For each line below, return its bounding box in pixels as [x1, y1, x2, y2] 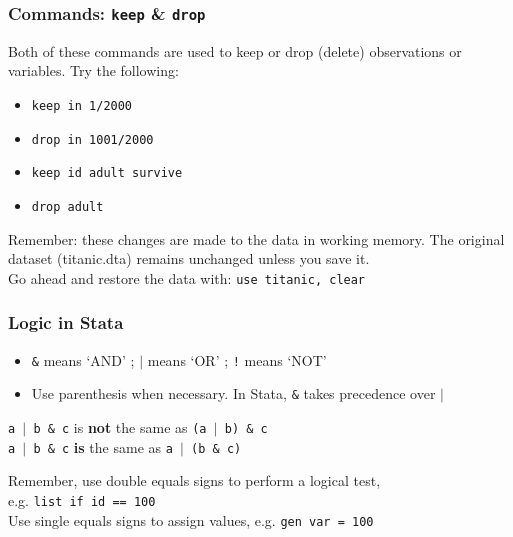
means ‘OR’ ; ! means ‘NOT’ [147, 349, 327, 370]
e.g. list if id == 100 [8, 489, 156, 510]
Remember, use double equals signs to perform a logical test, [8, 470, 381, 491]
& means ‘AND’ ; [31, 349, 135, 370]
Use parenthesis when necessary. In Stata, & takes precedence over [31, 383, 436, 404]
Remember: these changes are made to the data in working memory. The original [8, 228, 505, 249]
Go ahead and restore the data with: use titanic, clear [8, 267, 366, 288]
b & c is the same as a [33, 436, 173, 457]
